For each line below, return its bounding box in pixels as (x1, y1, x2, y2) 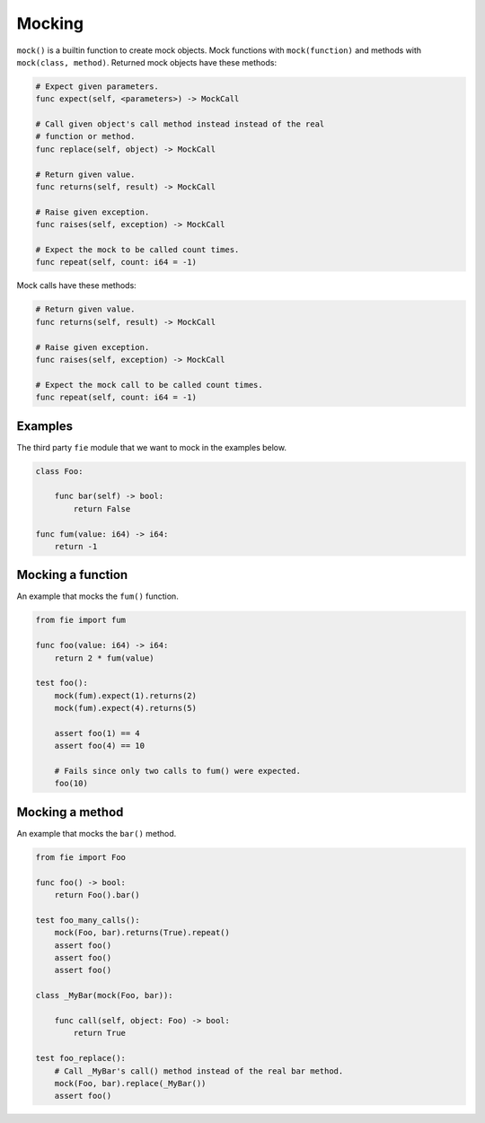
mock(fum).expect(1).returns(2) (54, 690, 198, 700)
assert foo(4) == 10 (54, 741, 145, 751)
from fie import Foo (35, 852, 126, 862)
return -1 (54, 541, 98, 551)
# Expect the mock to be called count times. (35, 245, 240, 255)
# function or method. (35, 131, 136, 142)
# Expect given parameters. (35, 81, 159, 92)
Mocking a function (16, 567, 128, 583)
